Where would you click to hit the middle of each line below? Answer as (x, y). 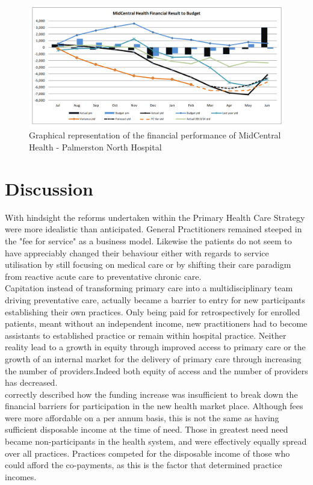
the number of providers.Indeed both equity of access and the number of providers (156, 370)
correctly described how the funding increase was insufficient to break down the (151, 394)
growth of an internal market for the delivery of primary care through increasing (153, 358)
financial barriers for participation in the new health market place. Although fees (154, 406)
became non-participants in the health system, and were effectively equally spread (156, 441)
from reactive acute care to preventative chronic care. (103, 276)
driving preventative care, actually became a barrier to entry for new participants (155, 299)
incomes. (21, 476)
